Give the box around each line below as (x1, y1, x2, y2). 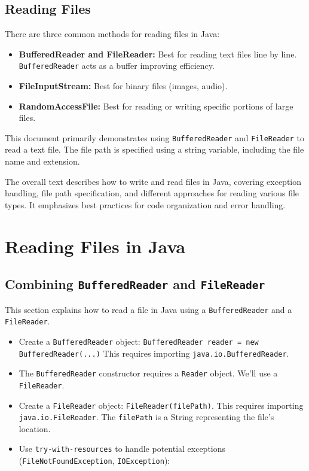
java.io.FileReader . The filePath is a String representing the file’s (19, 411, 274, 423)
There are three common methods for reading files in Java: (5, 28, 220, 40)
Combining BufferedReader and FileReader (5, 275, 265, 293)
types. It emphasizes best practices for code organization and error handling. (5, 198, 286, 211)
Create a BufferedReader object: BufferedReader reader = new (19, 335, 259, 347)
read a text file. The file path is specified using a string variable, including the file (5, 143, 304, 156)
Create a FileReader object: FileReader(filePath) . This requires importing (19, 399, 304, 411)
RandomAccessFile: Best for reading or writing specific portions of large (19, 99, 293, 112)
